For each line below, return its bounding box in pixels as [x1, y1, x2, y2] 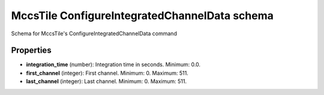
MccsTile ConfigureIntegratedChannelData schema [11, 9, 274, 22]
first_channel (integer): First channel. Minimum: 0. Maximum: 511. [26, 69, 188, 76]
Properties [11, 45, 52, 56]
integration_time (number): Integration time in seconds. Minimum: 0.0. [26, 61, 201, 68]
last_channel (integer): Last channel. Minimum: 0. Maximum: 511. [26, 78, 187, 85]
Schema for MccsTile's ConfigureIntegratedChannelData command [11, 30, 177, 37]
